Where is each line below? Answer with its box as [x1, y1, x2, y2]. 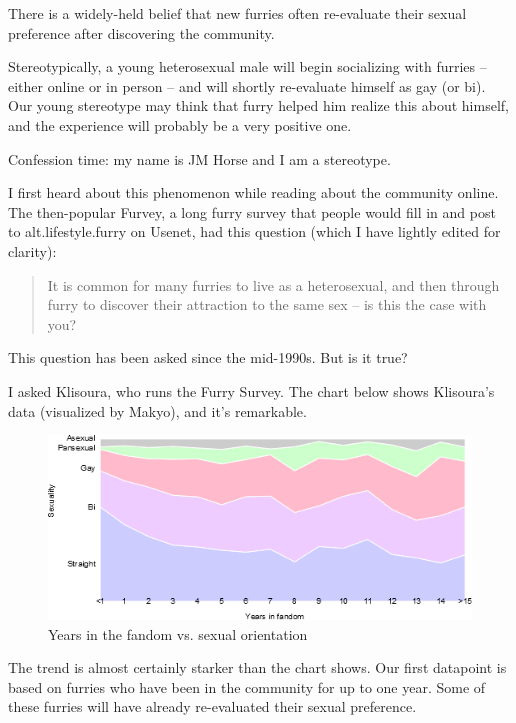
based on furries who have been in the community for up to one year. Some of [8, 676, 486, 697]
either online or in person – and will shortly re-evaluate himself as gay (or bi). [8, 75, 486, 96]
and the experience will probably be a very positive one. [8, 114, 352, 135]
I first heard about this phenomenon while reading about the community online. [8, 182, 499, 203]
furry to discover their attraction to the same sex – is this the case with [47, 294, 487, 315]
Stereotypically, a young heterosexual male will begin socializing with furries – [8, 56, 487, 77]
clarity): [8, 240, 57, 261]
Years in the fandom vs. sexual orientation [48, 623, 308, 644]
